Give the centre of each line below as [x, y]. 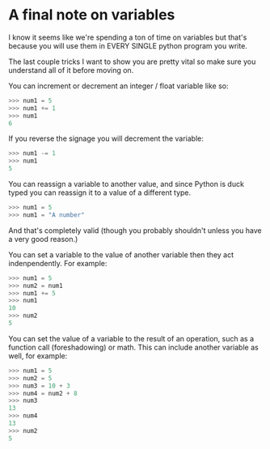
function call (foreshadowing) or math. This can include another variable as [133, 347]
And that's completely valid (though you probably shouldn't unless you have [135, 230]
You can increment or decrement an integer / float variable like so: [118, 86]
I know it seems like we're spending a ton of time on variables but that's [128, 37]
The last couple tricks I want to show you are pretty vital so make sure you [132, 61]
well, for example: [38, 356]
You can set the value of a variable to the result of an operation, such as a [131, 338]
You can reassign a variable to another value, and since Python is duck [127, 184]
